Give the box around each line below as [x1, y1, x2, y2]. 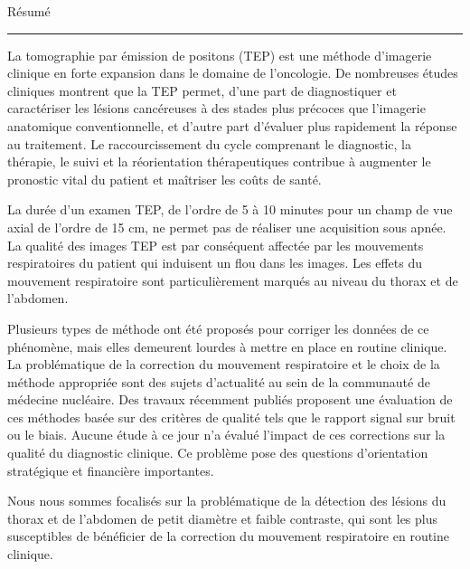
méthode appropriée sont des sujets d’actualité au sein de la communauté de [7, 372, 430, 391]
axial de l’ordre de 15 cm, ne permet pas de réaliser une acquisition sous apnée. [7, 217, 446, 236]
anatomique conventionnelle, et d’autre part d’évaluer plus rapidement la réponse [7, 116, 457, 135]
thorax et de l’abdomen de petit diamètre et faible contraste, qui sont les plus [7, 508, 438, 527]
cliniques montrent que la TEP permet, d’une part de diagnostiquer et [7, 81, 397, 100]
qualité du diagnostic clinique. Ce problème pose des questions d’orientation [7, 443, 428, 462]
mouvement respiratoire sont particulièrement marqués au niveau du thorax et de [7, 270, 458, 289]
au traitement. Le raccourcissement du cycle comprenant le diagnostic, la [7, 134, 411, 153]
